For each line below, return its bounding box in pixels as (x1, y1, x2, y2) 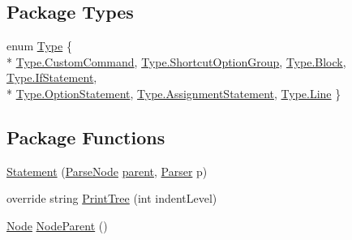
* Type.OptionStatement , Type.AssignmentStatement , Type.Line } (6, 84, 341, 101)
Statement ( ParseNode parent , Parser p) (6, 162, 208, 179)
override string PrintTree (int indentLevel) (6, 190, 217, 207)
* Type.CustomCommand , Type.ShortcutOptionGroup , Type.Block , (6, 53, 346, 70)
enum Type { (6, 37, 72, 54)
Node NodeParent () (6, 216, 108, 234)
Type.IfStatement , (6, 69, 97, 86)
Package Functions (6, 124, 165, 149)
